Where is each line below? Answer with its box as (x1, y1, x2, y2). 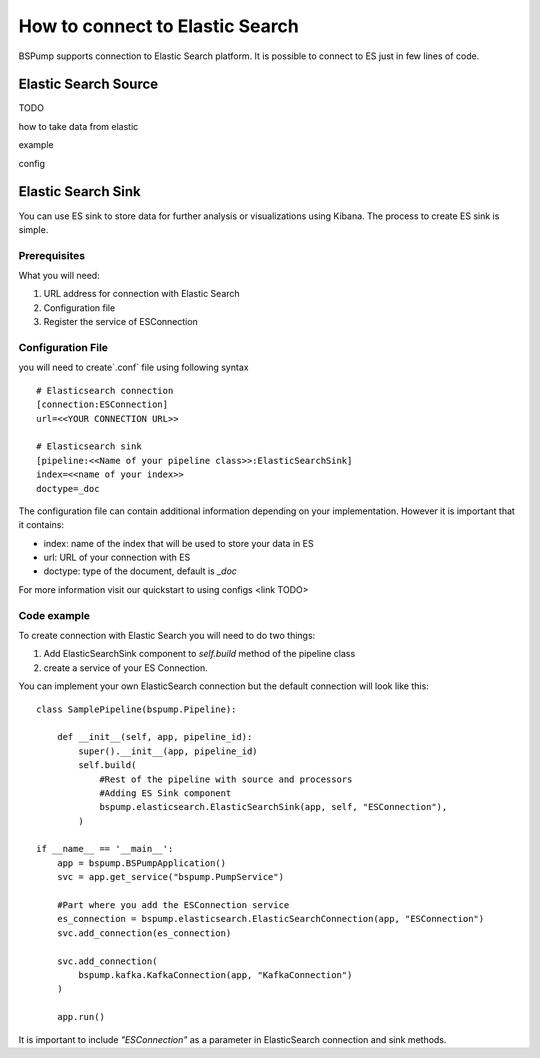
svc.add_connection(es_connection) (56, 927, 232, 939)
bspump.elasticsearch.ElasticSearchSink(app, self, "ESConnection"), (99, 801, 448, 813)
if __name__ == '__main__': (36, 843, 174, 855)
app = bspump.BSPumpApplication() (56, 857, 227, 869)
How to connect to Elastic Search (18, 15, 299, 37)
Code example (18, 608, 90, 622)
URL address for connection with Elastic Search (43, 288, 240, 300)
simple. (18, 223, 49, 235)
